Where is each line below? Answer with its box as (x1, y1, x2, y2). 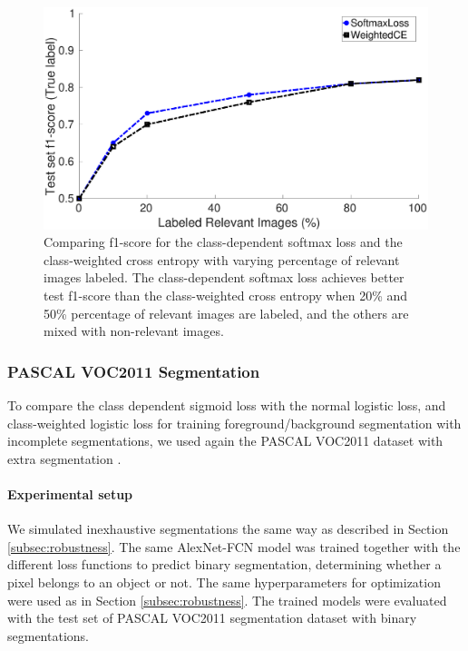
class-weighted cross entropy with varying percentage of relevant (44, 250, 400, 269)
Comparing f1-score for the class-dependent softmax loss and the (44, 232, 403, 252)
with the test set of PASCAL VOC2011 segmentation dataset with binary (7, 608, 417, 627)
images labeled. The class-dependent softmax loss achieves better (44, 268, 405, 287)
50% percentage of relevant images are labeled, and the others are (44, 303, 409, 322)
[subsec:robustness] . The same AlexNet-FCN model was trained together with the (7, 537, 461, 556)
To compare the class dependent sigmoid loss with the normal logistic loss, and (7, 396, 446, 415)
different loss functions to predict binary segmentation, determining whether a (7, 555, 442, 574)
